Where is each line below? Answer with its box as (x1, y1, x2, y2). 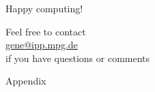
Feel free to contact (5, 24, 86, 38)
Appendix (5, 74, 46, 88)
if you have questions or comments (5, 50, 150, 65)
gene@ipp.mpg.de (5, 37, 78, 52)
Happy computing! (5, 1, 83, 15)
